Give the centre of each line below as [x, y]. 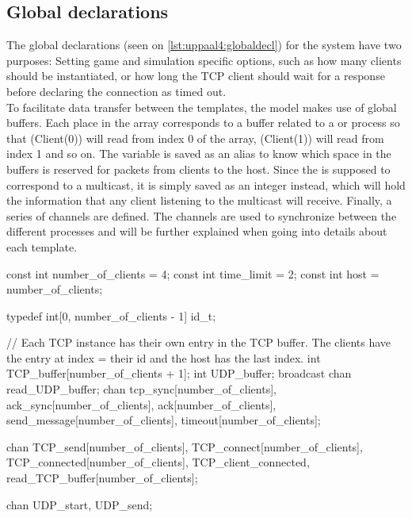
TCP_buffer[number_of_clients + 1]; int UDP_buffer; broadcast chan [179, 373]
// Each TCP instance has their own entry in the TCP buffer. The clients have [199, 342]
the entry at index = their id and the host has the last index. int [164, 357]
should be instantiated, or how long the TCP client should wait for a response [196, 76]
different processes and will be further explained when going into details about [197, 231]
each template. [42, 246]
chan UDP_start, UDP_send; [80, 504]
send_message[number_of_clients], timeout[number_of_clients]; [164, 420]
